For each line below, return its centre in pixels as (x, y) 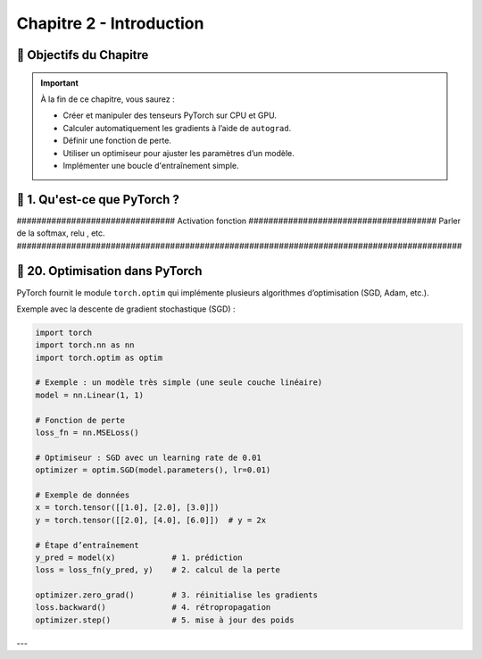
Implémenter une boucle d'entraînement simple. (151, 165)
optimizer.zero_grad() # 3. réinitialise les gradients (177, 595)
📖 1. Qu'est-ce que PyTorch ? (98, 200)
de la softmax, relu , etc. (61, 233)
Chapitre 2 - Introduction (110, 23)
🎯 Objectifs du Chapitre (83, 55)
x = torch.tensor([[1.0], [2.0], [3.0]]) (127, 508)
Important (60, 83)
